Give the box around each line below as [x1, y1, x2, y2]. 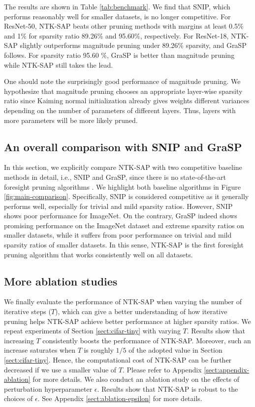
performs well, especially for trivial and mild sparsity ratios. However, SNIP [4, 201, 233, 211]
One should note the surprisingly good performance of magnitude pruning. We [4, 76, 241, 86]
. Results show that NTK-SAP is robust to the [97, 383, 238, 394]
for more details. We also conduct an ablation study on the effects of [32, 374, 239, 384]
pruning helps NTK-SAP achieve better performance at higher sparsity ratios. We [4, 316, 251, 326]
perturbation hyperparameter [4, 383, 93, 394]
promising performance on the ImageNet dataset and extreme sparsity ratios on [4, 220, 244, 230]
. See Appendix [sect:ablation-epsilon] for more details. [37, 393, 202, 404]
